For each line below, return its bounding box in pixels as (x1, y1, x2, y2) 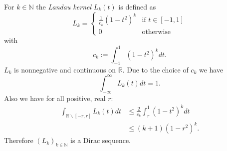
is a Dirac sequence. (70, 135, 131, 145)
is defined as (118, 1, 156, 11)
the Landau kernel (36, 1, 92, 11)
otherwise (142, 28, 171, 35)
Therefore (4, 135, 33, 145)
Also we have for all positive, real (4, 92, 106, 103)
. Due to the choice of (122, 64, 189, 74)
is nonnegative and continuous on (14, 64, 116, 74)
